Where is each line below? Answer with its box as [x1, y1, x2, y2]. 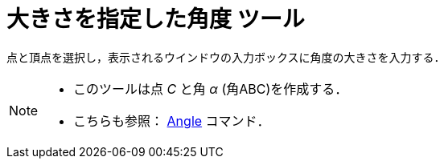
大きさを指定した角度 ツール [6, 6, 305, 33]
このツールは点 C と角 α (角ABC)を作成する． [73, 80, 348, 97]
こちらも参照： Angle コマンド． [73, 112, 270, 129]
